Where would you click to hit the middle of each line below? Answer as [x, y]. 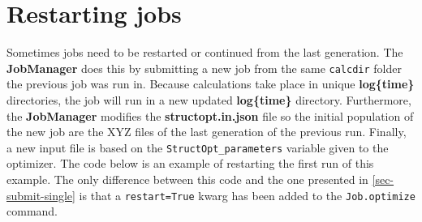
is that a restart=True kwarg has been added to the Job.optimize [247, 195]
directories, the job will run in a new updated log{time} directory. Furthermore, [209, 99]
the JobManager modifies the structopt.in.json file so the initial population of [210, 115]
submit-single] [41, 195]
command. [32, 211]
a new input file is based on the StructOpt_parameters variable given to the [198, 147]
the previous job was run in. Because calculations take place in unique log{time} [211, 84]
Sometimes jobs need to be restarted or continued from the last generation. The [205, 52]
